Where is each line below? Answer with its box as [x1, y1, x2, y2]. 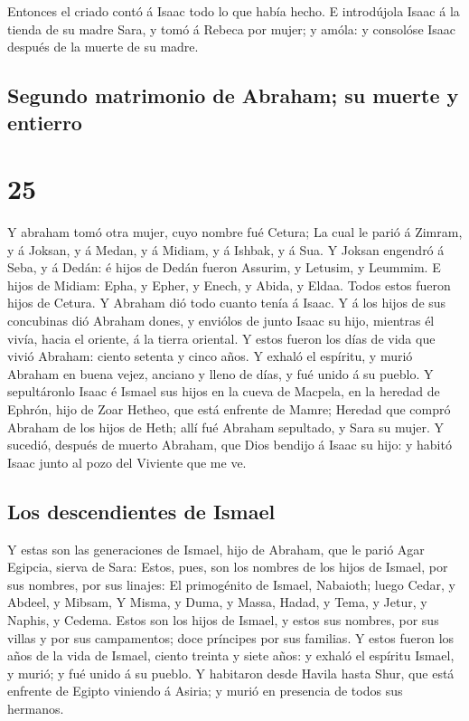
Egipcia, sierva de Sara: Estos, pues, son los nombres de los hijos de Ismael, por [7, 557, 448, 576]
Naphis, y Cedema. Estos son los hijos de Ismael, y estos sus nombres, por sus [7, 610, 439, 629]
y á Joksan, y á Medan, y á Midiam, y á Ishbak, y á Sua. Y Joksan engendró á [7, 240, 445, 259]
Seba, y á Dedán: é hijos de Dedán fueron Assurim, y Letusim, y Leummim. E [7, 258, 441, 277]
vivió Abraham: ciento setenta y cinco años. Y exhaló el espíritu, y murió [7, 346, 413, 365]
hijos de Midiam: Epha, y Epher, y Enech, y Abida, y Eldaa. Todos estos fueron [7, 275, 451, 294]
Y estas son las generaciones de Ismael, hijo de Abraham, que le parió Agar [7, 539, 425, 558]
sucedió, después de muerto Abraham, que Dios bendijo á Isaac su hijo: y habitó [7, 435, 452, 454]
